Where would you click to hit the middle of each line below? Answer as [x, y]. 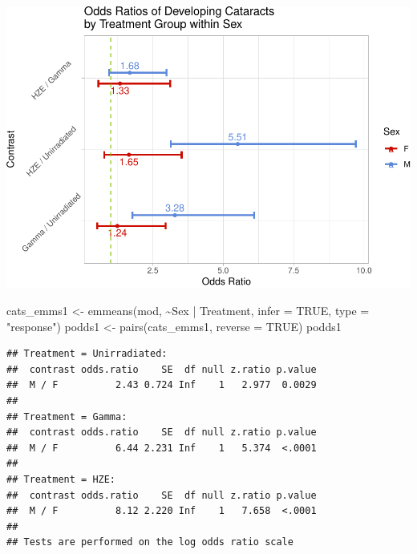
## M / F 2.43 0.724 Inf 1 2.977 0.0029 [162, 385]
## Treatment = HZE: [61, 480]
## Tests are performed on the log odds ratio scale [150, 542]
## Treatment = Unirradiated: [87, 354]
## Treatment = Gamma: [67, 417]
